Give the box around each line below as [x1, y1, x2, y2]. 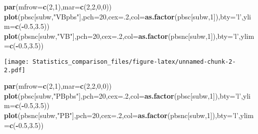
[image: [4, 58, 29, 65]
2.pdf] [4, 66, 25, 74]
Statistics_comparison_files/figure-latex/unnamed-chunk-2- [32, 58, 236, 65]
